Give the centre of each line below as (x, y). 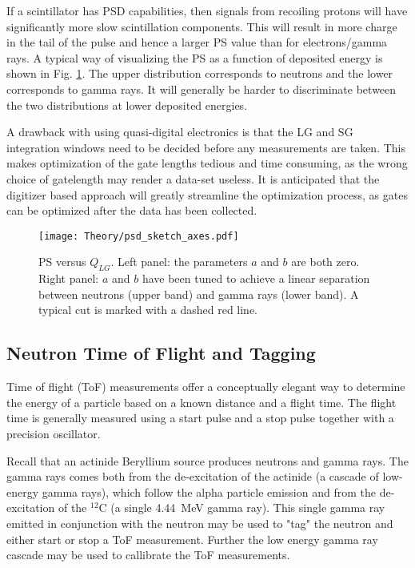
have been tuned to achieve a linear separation (256, 278)
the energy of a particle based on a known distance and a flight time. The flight (202, 402)
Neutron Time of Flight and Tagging (161, 353)
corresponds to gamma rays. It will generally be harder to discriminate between (202, 89)
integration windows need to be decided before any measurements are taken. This (206, 147)
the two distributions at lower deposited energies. (127, 105)
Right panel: (69, 278)
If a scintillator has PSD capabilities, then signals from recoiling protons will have (207, 10)
